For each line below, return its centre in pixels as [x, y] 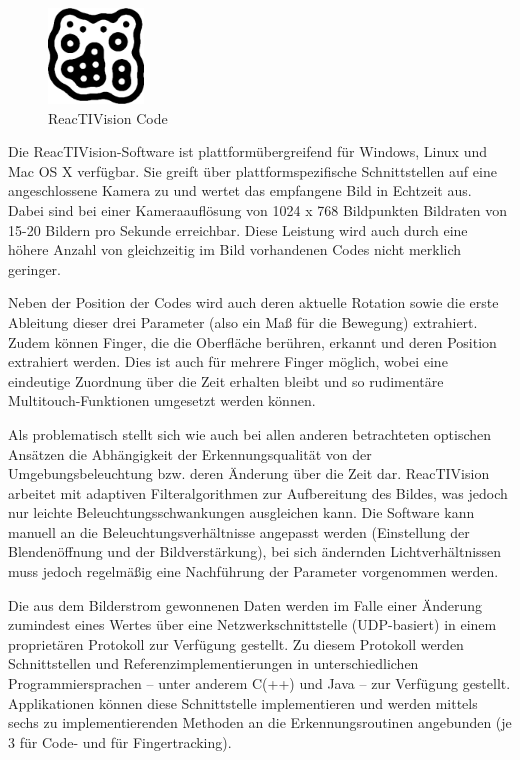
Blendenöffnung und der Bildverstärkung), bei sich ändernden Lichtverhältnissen [255, 551]
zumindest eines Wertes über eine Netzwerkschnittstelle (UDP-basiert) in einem [252, 624]
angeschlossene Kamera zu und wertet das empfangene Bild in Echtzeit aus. [240, 190]
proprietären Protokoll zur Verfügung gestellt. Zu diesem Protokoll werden [236, 643]
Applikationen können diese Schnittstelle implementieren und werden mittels [243, 702]
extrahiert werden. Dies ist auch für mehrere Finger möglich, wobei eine [228, 361]
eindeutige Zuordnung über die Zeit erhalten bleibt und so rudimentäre [226, 380]
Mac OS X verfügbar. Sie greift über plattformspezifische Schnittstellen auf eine [252, 170]
